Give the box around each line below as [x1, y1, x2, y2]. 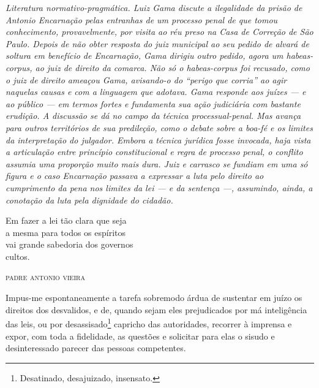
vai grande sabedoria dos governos [6, 238, 133, 251]
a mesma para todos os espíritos [6, 226, 126, 238]
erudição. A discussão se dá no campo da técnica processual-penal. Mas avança [6, 109, 301, 122]
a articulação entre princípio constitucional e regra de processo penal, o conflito [6, 145, 303, 158]
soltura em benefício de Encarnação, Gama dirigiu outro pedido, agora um [6, 49, 283, 62]
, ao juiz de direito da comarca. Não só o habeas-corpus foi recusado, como [29, 61, 310, 74]
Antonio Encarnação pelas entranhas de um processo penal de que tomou [6, 13, 278, 26]
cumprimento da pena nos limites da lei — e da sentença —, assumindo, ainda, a [6, 181, 313, 194]
